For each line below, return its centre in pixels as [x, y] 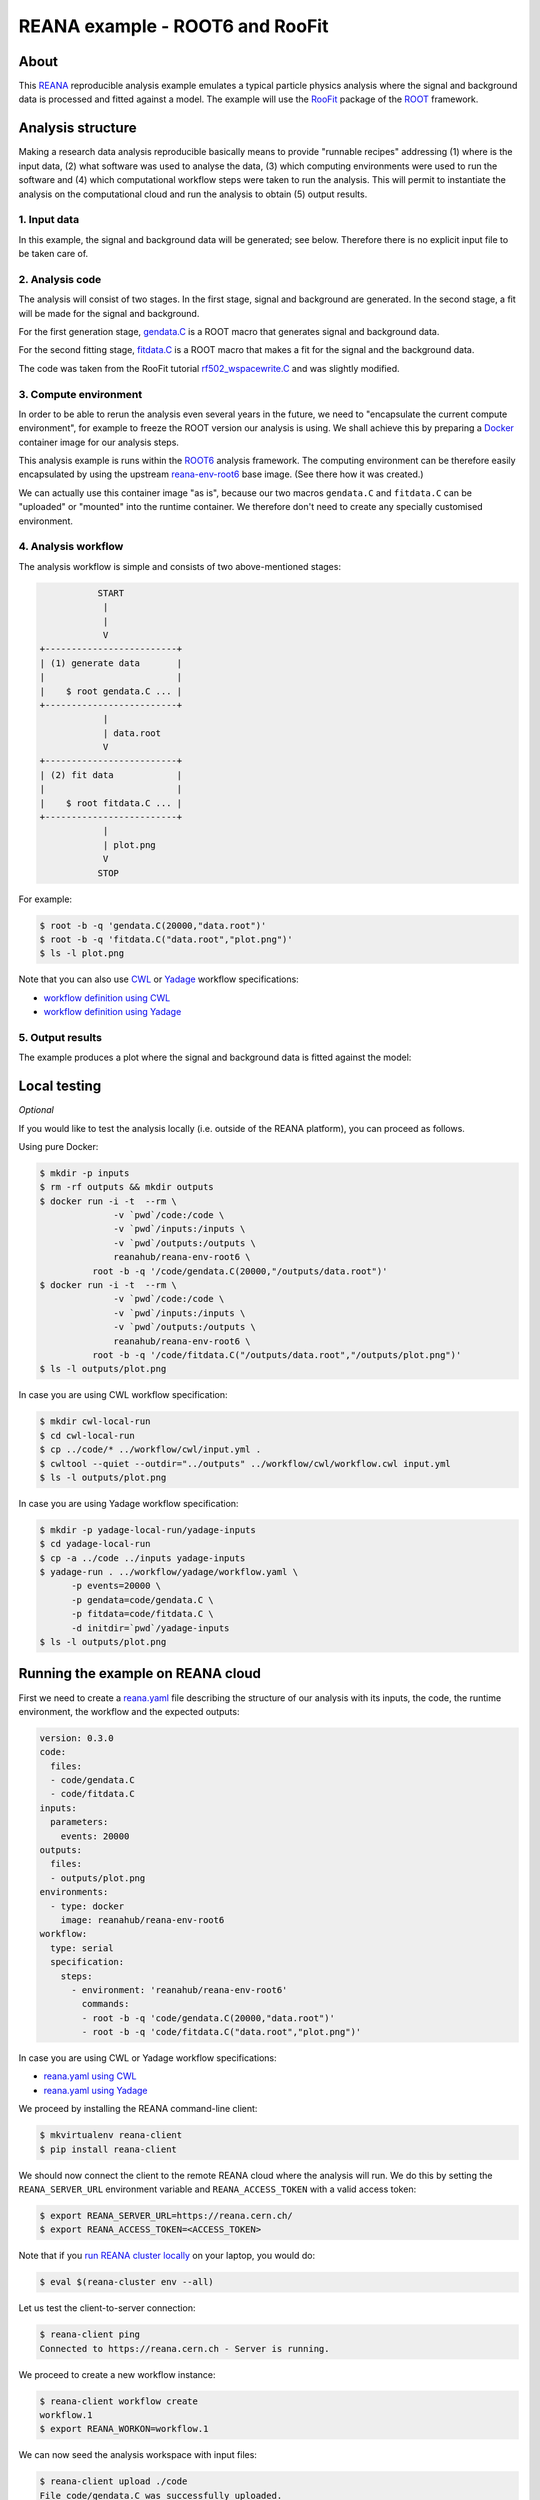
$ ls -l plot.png [82, 953]
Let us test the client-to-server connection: [107, 2308]
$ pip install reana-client [108, 2149]
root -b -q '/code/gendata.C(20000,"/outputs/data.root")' [239, 1271]
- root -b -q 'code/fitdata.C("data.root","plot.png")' [221, 2032]
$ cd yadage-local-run [95, 1544]
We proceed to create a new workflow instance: [117, 2374]
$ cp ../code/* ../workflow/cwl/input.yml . [150, 1449]
